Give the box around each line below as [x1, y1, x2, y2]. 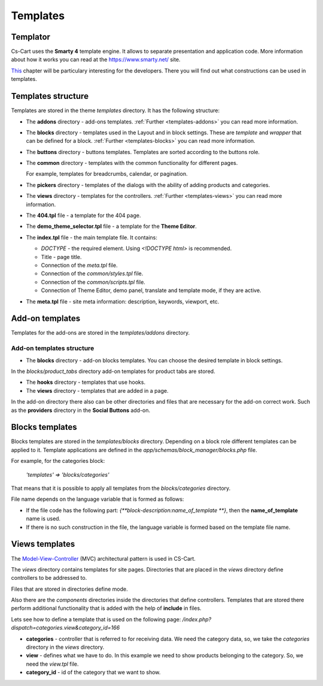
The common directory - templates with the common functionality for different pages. [26, 160, 238, 167]
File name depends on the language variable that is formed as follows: [11, 495, 184, 503]
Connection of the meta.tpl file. [41, 261, 118, 269]
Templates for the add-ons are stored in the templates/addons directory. [11, 329, 190, 336]
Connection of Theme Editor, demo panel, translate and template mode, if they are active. [41, 287, 261, 294]
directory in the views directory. [26, 643, 105, 651]
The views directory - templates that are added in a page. [26, 387, 169, 394]
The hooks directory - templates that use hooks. [26, 378, 146, 386]
